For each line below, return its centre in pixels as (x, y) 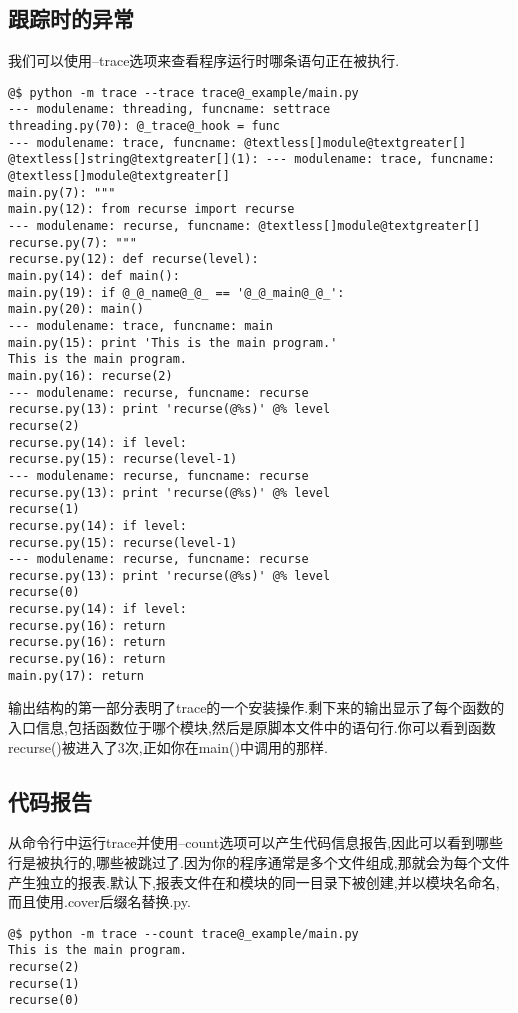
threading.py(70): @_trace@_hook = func (144, 126)
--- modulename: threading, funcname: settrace (169, 109)
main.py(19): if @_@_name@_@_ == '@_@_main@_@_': (176, 292)
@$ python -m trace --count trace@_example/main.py (183, 933)
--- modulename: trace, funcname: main (140, 325)
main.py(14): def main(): (94, 276)
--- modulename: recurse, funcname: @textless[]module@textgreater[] (244, 226)
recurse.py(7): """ (72, 242)
